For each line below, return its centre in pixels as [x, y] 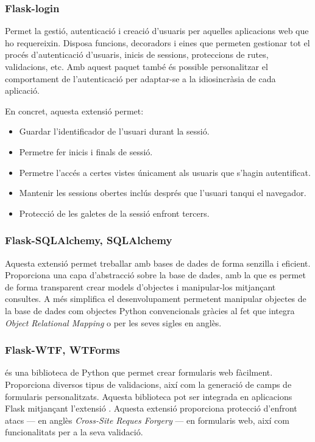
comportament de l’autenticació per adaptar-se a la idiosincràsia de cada [140, 78]
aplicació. [22, 90]
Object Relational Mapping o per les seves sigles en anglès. [113, 322]
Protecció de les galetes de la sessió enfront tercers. [114, 213]
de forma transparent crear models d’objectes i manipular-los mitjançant [140, 286]
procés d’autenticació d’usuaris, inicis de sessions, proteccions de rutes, [137, 54]
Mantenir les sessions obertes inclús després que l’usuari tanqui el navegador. [163, 193]
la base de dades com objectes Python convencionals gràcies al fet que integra [150, 310]
